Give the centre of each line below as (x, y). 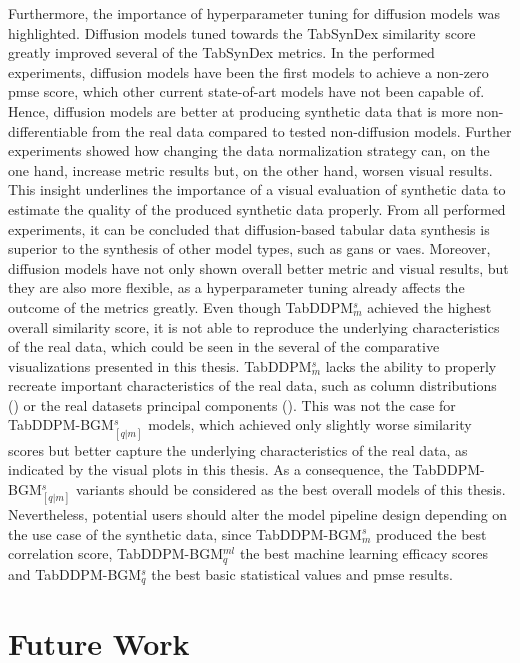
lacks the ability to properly (411, 365)
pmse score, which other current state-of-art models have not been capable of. (246, 91)
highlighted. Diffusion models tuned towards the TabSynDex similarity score (242, 32)
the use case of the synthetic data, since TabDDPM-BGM (185, 533)
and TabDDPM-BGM (75, 573)
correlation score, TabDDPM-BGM (115, 553)
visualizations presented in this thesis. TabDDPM (160, 365)
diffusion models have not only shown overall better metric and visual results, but (258, 267)
